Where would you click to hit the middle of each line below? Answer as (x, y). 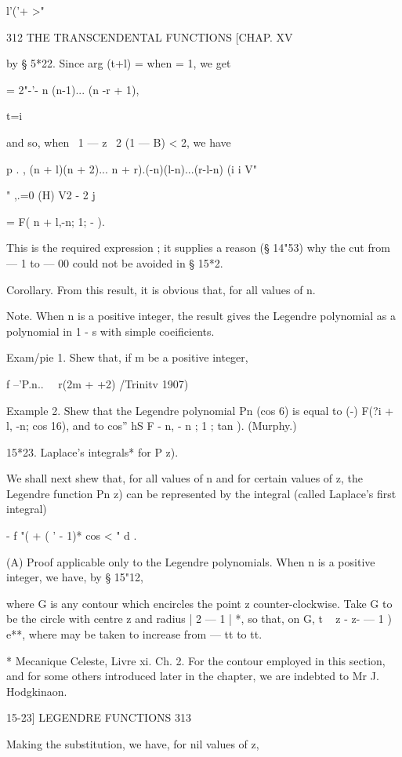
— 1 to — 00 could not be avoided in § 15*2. (115, 262)
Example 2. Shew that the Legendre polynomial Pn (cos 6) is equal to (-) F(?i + (200, 410)
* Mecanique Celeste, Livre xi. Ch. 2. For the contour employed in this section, (196, 660)
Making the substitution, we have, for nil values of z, (133, 744)
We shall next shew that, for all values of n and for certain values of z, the (185, 478)
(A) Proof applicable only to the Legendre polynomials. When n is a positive (191, 561)
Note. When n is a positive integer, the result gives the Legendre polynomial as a (201, 316)
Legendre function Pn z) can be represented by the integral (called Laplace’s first (201, 493)
